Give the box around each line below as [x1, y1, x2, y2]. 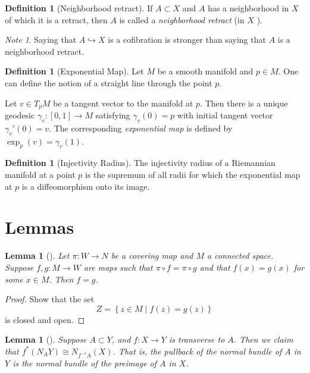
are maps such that [83, 261, 153, 273]
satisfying [95, 109, 130, 121]
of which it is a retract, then [5, 13, 108, 26]
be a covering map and [111, 249, 193, 262]
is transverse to [168, 333, 225, 346]
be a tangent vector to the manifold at [53, 96, 193, 109]
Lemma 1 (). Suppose [5, 333, 87, 346]
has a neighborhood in [208, 2, 289, 14]
